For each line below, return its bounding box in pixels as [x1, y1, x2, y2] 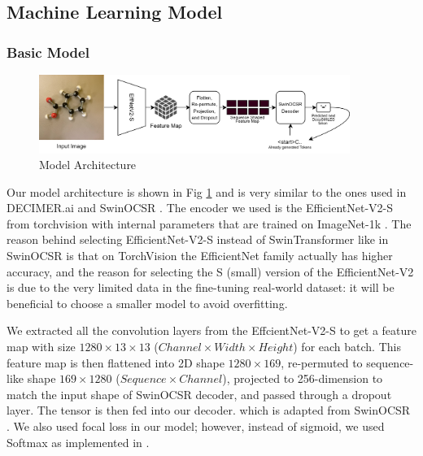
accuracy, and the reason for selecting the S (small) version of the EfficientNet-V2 [7, 263, 414, 280]
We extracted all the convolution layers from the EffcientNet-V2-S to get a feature [7, 322, 416, 339]
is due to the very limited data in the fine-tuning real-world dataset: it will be [7, 279, 395, 296]
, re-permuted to [281, 354, 363, 371]
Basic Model [7, 41, 89, 62]
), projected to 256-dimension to [222, 370, 383, 387]
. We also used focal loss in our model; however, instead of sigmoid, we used [7, 418, 385, 435]
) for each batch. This [293, 338, 401, 355]
